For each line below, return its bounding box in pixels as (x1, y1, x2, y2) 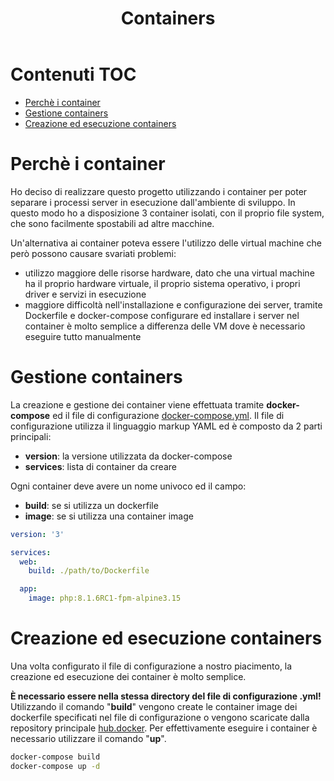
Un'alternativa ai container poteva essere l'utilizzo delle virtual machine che (10, 237, 322, 249)
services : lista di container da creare (24, 460, 177, 472)
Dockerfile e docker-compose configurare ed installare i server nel (24, 309, 300, 321)
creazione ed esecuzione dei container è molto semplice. (10, 671, 247, 682)
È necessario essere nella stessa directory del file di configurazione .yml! (10, 690, 322, 702)
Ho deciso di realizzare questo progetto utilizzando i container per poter (10, 185, 308, 197)
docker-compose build (10, 752, 101, 762)
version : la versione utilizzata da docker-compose (24, 450, 233, 462)
